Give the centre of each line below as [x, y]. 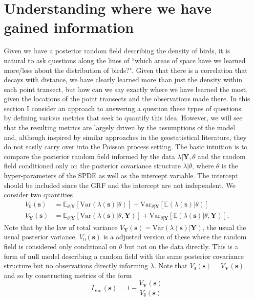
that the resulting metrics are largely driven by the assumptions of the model [120, 127]
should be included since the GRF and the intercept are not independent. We [120, 185]
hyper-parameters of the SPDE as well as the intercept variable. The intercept [121, 175]
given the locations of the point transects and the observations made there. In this [127, 99]
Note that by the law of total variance [61, 227]
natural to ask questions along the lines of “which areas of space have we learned [125, 60]
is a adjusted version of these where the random [175, 237]
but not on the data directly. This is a [181, 246]
